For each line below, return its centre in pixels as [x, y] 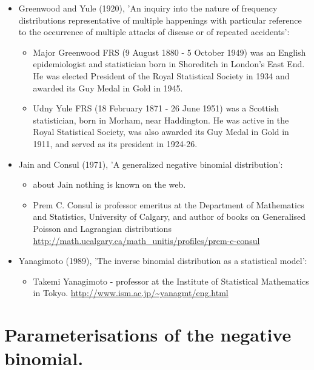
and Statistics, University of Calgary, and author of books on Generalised [169, 216]
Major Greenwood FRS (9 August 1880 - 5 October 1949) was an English [169, 52]
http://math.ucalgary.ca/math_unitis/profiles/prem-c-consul [146, 240]
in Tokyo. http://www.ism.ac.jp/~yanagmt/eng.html [131, 293]
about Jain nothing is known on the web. [109, 184]
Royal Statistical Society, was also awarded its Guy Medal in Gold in [161, 132]
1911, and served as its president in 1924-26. [115, 143]
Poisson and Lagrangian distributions [102, 228]
